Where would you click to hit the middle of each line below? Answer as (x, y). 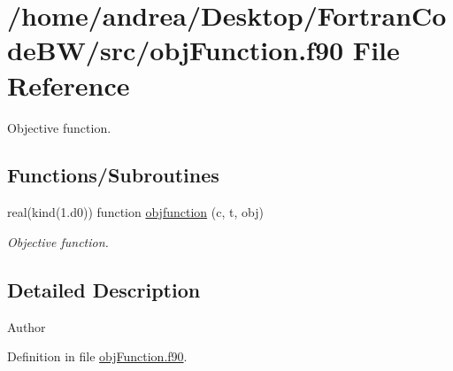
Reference (69, 85)
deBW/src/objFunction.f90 (176, 50)
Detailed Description (104, 289)
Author (27, 326)
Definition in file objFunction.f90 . (97, 356)
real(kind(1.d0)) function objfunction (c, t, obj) (135, 212)
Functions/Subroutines (113, 175)
